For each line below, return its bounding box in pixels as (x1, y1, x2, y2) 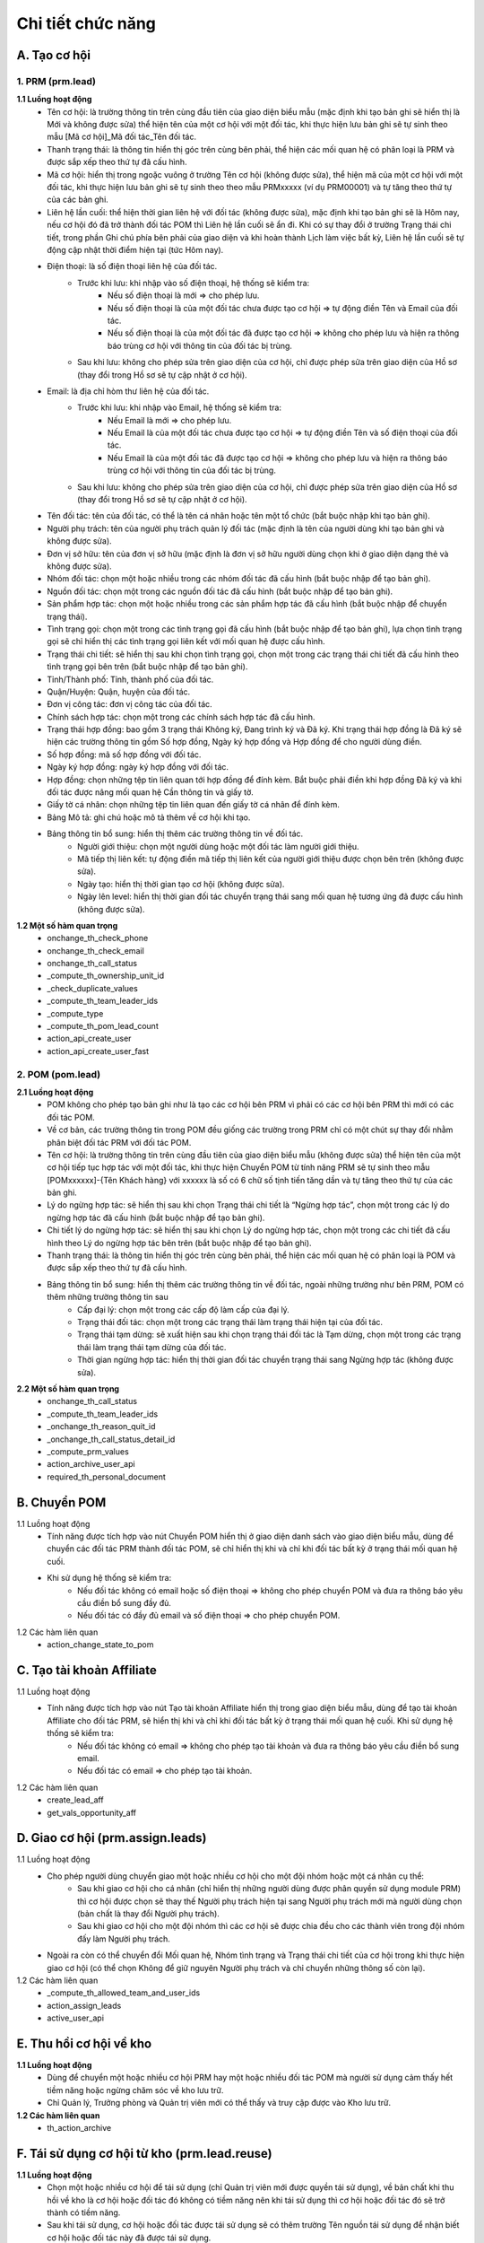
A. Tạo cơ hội (16, 48, 91, 63)
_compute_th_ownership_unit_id (47, 970, 165, 982)
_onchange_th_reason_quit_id (47, 1421, 156, 1432)
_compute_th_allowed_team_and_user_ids (47, 1987, 201, 1998)
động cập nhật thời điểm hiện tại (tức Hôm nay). (47, 245, 224, 255)
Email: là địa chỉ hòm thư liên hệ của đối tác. (47, 386, 210, 397)
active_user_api (47, 2012, 105, 2023)
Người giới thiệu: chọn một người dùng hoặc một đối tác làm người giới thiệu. (77, 841, 359, 851)
